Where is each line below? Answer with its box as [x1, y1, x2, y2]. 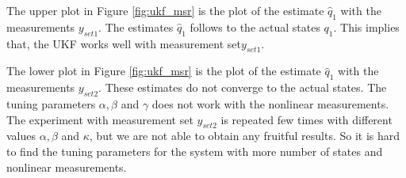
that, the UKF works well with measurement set [6, 35, 242, 51]
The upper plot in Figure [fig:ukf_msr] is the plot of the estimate [6, 2, 324, 18]
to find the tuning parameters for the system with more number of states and [6, 142, 383, 159]
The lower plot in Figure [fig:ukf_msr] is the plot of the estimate [6, 62, 321, 79]
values [6, 127, 36, 144]
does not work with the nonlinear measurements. [151, 95, 389, 112]
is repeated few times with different [220, 111, 393, 127]
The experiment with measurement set [6, 111, 193, 127]
